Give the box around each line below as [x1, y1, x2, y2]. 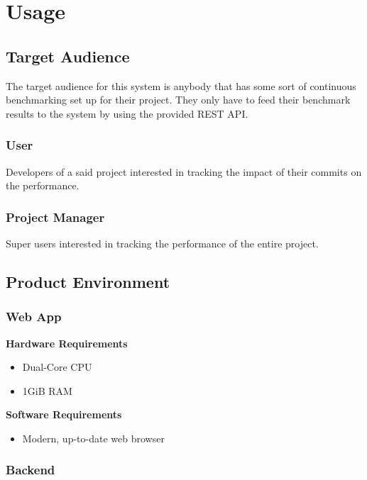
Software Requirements [6, 407, 122, 422]
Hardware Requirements [6, 335, 128, 350]
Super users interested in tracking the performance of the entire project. [6, 235, 319, 250]
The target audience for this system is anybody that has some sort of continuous [6, 78, 356, 93]
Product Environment [6, 270, 170, 292]
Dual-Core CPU [22, 359, 92, 374]
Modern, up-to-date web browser [22, 430, 165, 445]
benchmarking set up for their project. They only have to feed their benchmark [6, 92, 351, 107]
